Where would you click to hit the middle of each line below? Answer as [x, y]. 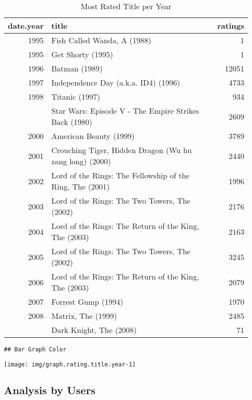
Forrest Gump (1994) [87, 302]
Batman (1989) [77, 68]
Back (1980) [72, 122]
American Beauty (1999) [93, 136]
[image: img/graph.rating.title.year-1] [70, 364]
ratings [231, 26]
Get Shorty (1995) [82, 54]
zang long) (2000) [81, 161]
